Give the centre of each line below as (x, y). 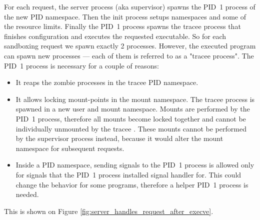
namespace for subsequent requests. (70, 148)
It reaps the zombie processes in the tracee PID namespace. (107, 82)
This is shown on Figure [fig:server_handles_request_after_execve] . (109, 211)
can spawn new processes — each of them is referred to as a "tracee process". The (129, 55)
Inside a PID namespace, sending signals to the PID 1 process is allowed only (135, 165)
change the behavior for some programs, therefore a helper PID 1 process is (132, 184)
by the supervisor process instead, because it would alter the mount (119, 138)
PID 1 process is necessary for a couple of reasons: (81, 65)
